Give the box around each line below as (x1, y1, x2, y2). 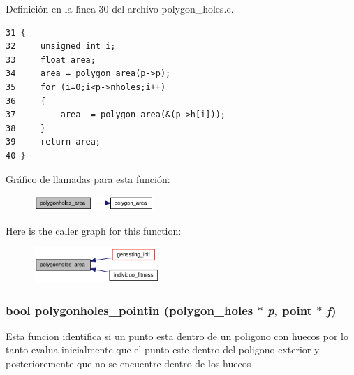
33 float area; (6, 54, 96, 65)
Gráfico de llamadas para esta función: (6, 171, 170, 186)
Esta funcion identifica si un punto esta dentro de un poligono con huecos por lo (6, 328, 349, 343)
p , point (267, 301, 312, 318)
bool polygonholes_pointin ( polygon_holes (6, 301, 253, 318)
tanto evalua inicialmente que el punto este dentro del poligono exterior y (6, 342, 320, 357)
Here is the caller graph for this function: (6, 223, 182, 237)
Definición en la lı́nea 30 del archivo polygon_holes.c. (6, 1, 234, 15)
